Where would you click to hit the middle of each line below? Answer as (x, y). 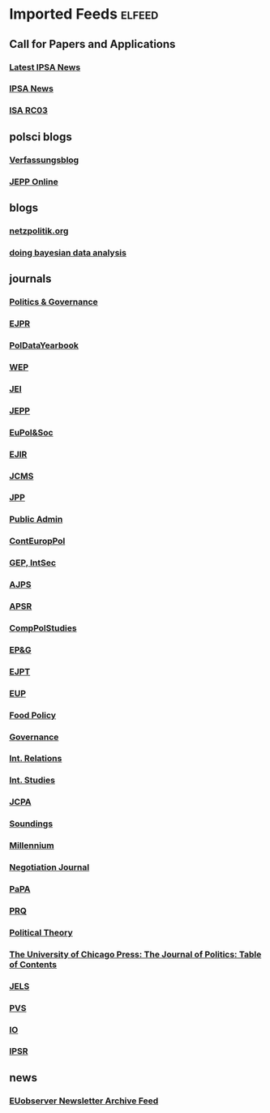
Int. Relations (36, 759)
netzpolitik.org (39, 230)
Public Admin (36, 520)
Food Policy (32, 715)
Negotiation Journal (49, 867)
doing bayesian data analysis (68, 252)
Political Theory (41, 932)
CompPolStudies (43, 627)
